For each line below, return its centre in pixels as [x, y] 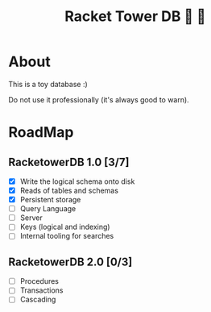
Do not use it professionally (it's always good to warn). [99, 99]
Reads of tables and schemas [69, 190]
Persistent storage [50, 200]
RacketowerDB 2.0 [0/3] [70, 262]
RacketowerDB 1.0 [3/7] [69, 162]
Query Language [48, 209]
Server [31, 218]
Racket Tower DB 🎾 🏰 [135, 17]
